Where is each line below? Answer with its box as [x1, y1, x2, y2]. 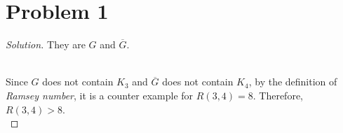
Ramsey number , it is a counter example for [6, 87, 194, 102]
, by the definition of [248, 74, 337, 89]
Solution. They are [6, 37, 86, 52]
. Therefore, [253, 87, 303, 102]
